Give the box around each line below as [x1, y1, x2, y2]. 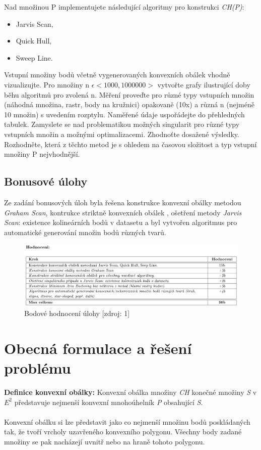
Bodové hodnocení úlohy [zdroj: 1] [24, 308, 130, 319]
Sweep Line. [16, 52, 53, 63]
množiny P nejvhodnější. [4, 149, 80, 159]
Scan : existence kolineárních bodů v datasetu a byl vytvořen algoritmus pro [4, 217, 237, 228]
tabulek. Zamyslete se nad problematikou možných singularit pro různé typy [4, 119, 240, 129]
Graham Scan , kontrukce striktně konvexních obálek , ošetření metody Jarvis [4, 207, 242, 217]
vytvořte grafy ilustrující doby [157, 79, 250, 89]
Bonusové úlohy [4, 173, 88, 189]
